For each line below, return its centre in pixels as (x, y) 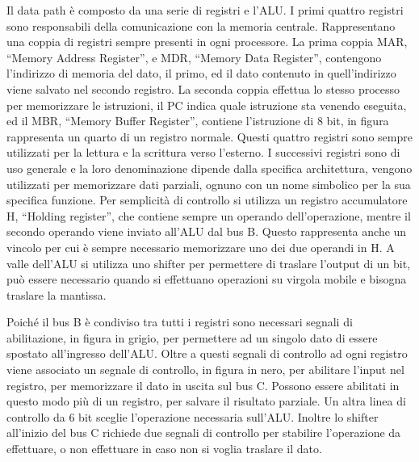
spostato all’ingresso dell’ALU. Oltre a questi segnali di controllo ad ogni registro (207, 353)
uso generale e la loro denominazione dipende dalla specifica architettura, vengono (209, 168)
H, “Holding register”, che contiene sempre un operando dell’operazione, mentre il (209, 215)
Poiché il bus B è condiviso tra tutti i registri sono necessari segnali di (180, 322)
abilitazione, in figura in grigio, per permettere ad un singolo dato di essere (192, 337)
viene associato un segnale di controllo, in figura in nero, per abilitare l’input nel (205, 370)
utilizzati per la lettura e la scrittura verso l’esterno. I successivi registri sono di (203, 152)
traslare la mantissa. (57, 294)
